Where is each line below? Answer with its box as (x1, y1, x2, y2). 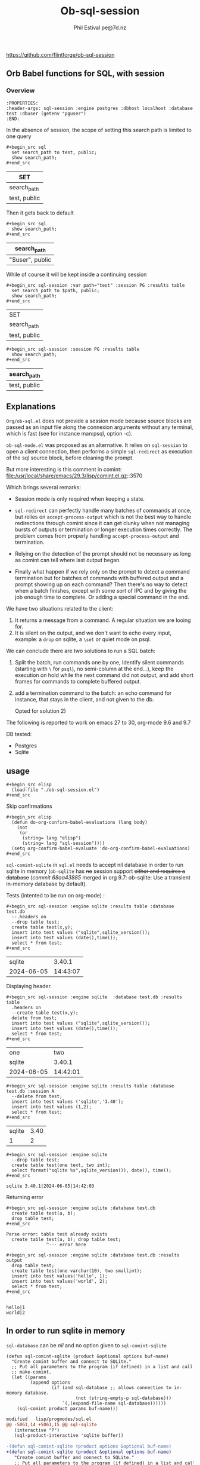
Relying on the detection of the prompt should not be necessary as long (14, 550, 192, 557)
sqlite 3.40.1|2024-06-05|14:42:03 (6, 1183, 95, 1189)
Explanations (6, 402, 56, 412)
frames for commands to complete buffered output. (14, 678, 142, 685)
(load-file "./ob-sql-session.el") (11, 787, 100, 793)
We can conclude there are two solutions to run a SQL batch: (6, 647, 156, 655)
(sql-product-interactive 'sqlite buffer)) (14, 1433, 124, 1439)
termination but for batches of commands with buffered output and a (14, 575, 184, 582)
